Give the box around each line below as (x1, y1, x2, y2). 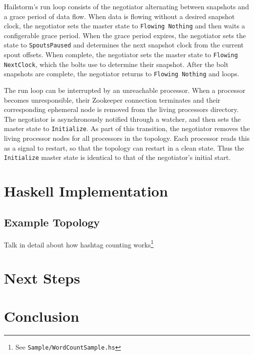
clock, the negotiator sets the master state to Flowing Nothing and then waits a (4, 21, 245, 31)
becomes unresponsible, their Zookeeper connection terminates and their (4, 94, 221, 105)
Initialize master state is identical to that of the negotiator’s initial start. (4, 152, 231, 162)
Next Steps (4, 267, 80, 288)
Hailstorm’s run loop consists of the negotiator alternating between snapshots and (4, 1, 249, 11)
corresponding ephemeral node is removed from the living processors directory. (4, 104, 239, 114)
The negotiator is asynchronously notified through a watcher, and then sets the (4, 113, 241, 124)
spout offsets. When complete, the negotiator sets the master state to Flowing (4, 49, 238, 60)
